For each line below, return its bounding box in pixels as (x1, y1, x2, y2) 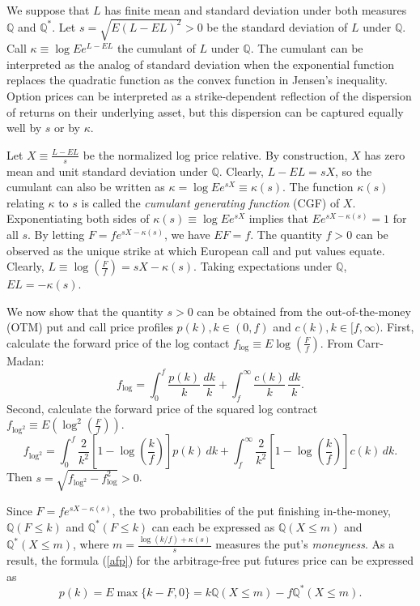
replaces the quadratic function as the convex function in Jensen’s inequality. (6, 71, 388, 88)
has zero (364, 146, 405, 163)
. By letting (28, 225, 85, 242)
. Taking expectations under (193, 258, 333, 275)
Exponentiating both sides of (6, 210, 150, 227)
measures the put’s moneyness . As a (215, 536, 395, 553)
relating (6, 194, 45, 211)
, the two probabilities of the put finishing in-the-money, (112, 501, 392, 519)
